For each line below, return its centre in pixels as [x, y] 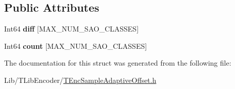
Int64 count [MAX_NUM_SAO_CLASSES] [76, 46]
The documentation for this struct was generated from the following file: [118, 63]
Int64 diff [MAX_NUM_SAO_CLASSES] [72, 29]
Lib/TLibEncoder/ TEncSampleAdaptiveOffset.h [80, 80]
